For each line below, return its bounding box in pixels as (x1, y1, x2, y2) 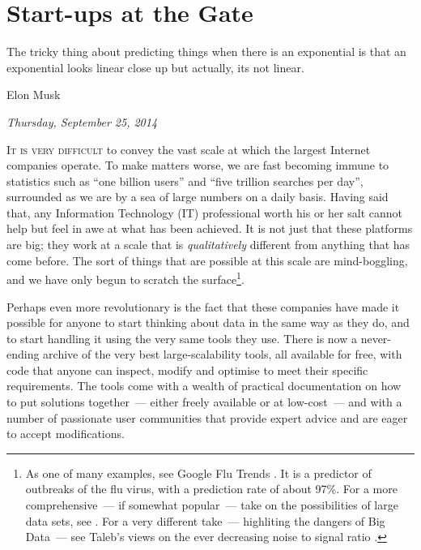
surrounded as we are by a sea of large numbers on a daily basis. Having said (6, 188, 389, 205)
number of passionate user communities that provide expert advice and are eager (6, 409, 408, 426)
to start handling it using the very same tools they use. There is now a (6, 329, 357, 346)
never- (360, 329, 392, 346)
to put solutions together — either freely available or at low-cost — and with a (6, 393, 402, 410)
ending (6, 346, 40, 363)
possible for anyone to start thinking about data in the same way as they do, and (6, 314, 410, 331)
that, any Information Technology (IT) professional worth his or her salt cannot (6, 204, 402, 221)
